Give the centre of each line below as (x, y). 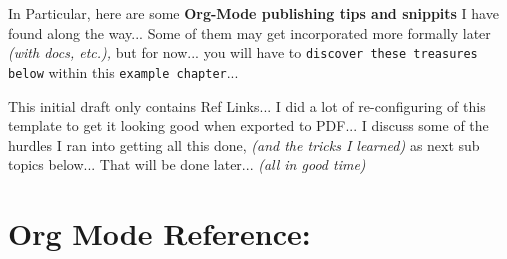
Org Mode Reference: (159, 233)
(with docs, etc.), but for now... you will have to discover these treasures (243, 52)
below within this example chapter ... (123, 71)
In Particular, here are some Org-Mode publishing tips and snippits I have (253, 13)
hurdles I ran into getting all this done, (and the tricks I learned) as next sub (244, 144)
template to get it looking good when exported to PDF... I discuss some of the (248, 125)
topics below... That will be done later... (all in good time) (187, 164)
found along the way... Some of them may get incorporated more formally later (249, 32)
